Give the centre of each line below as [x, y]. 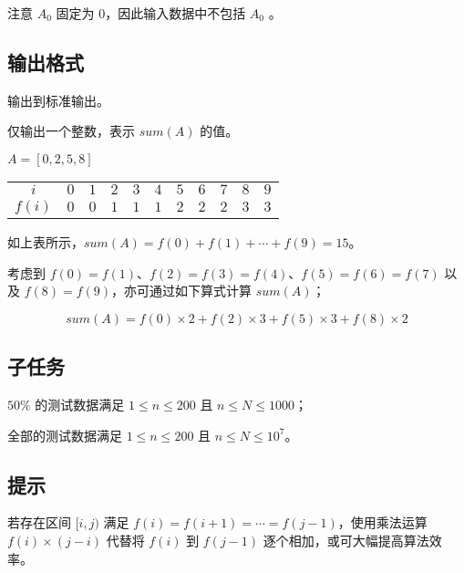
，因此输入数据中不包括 [175, 13]
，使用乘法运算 [382, 522]
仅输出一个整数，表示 [71, 131]
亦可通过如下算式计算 [188, 291]
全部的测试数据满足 [65, 435]
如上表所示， [46, 241]
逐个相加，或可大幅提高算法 [346, 540]
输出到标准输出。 [58, 100]
